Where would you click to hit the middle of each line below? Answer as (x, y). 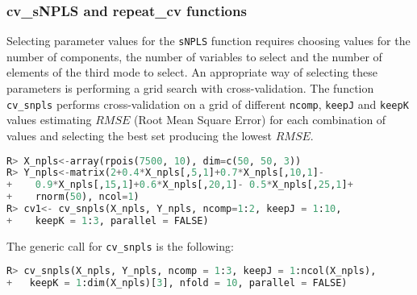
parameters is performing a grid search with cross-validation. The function (190, 88)
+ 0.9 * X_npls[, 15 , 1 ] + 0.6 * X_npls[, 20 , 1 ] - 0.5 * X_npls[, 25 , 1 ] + (180, 185)
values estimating (49, 120)
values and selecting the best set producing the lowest (139, 135)
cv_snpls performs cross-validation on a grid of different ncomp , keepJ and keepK (208, 104)
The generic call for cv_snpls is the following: (120, 245)
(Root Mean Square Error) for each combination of (260, 120)
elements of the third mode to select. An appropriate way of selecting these (192, 72)
